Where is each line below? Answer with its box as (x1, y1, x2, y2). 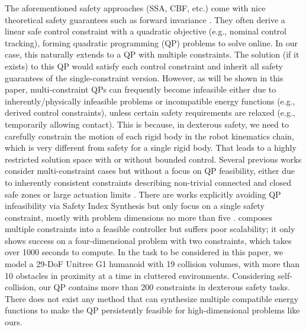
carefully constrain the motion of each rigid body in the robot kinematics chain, (5, 129, 294, 142)
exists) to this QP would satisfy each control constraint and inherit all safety (5, 59, 283, 72)
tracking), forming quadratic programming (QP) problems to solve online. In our (5, 36, 298, 49)
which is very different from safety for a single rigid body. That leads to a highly (5, 141, 297, 154)
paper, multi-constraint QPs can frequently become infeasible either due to (5, 83, 276, 96)
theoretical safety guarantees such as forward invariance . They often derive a (5, 13, 285, 26)
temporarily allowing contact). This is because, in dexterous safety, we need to (5, 118, 289, 130)
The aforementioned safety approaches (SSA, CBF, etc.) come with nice (5, 2, 266, 14)
